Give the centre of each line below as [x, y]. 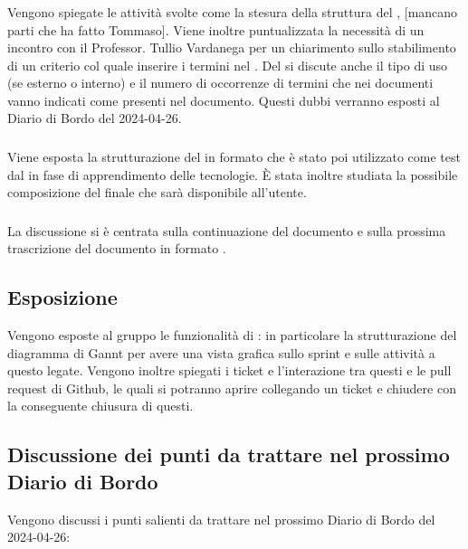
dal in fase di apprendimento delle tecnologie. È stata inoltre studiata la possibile [233, 174]
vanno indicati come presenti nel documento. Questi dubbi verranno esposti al [224, 100]
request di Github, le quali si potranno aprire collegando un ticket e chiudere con [232, 388]
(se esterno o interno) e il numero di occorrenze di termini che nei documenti [220, 83]
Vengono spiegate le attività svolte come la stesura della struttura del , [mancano [233, 11]
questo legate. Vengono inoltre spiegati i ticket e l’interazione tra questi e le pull [229, 370]
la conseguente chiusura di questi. [100, 406]
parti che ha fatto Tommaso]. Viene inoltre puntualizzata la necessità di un [216, 29]
